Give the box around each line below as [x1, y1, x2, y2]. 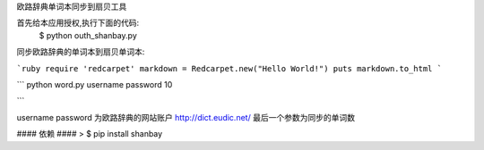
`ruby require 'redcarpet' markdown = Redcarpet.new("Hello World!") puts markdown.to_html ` [16, 63, 443, 73]
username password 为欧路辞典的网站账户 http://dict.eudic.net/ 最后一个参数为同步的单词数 [16, 112, 356, 122]
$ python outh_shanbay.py [39, 29, 138, 40]
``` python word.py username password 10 [16, 79, 173, 89]
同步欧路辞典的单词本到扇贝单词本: [16, 46, 145, 57]
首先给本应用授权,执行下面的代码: [16, 18, 140, 29]
